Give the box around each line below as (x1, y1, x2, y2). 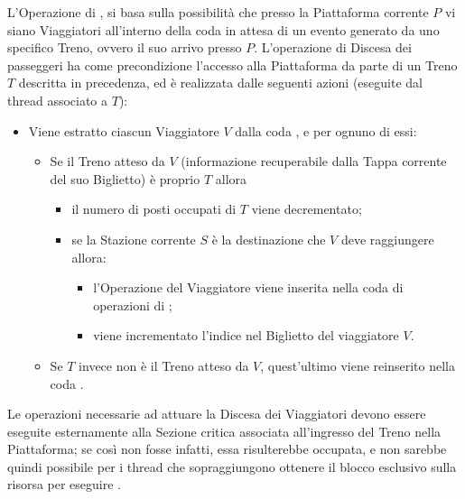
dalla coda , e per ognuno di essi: (235, 121, 417, 140)
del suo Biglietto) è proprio (50, 169, 200, 188)
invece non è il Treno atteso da (79, 356, 249, 374)
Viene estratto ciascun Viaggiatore (28, 121, 219, 140)
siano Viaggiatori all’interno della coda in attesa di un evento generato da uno (7, 20, 440, 39)
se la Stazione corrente (71, 229, 196, 248)
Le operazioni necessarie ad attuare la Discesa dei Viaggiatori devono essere (7, 404, 426, 423)
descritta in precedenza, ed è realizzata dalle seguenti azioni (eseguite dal (18, 73, 423, 92)
